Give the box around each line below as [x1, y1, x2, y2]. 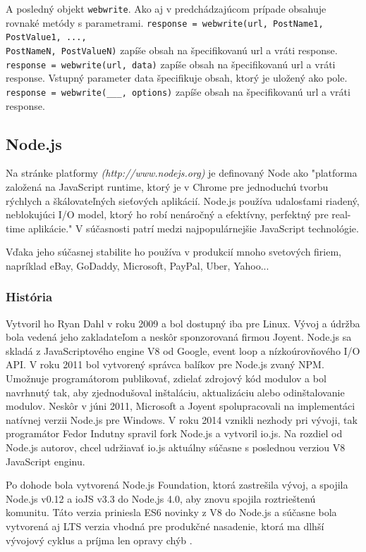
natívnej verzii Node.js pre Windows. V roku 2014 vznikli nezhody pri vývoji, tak [6, 412, 358, 427]
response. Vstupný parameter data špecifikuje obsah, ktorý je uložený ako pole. [6, 70, 348, 85]
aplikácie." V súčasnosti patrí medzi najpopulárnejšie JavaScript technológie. [28, 220, 359, 235]
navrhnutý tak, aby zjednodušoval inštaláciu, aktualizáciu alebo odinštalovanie [6, 384, 345, 399]
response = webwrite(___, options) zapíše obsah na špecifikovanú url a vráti [6, 84, 350, 99]
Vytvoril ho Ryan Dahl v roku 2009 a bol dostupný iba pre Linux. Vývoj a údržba [6, 315, 360, 330]
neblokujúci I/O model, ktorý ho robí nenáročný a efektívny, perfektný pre [6, 207, 329, 222]
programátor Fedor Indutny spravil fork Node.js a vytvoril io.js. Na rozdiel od [6, 426, 343, 441]
